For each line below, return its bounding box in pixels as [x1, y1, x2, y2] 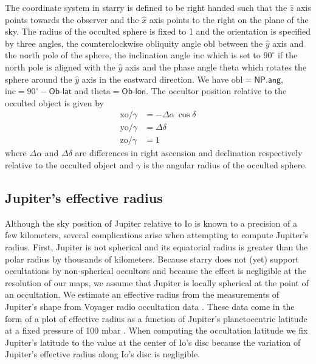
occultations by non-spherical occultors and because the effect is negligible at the [5, 264, 306, 277]
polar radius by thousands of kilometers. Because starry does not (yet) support [5, 252, 299, 265]
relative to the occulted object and [5, 159, 134, 171]
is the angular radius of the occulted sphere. [143, 159, 307, 171]
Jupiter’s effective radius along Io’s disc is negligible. [5, 348, 201, 360]
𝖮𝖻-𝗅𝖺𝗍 [49, 88, 72, 97]
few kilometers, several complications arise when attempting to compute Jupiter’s [5, 228, 309, 241]
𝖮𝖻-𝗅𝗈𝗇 [122, 88, 146, 97]
